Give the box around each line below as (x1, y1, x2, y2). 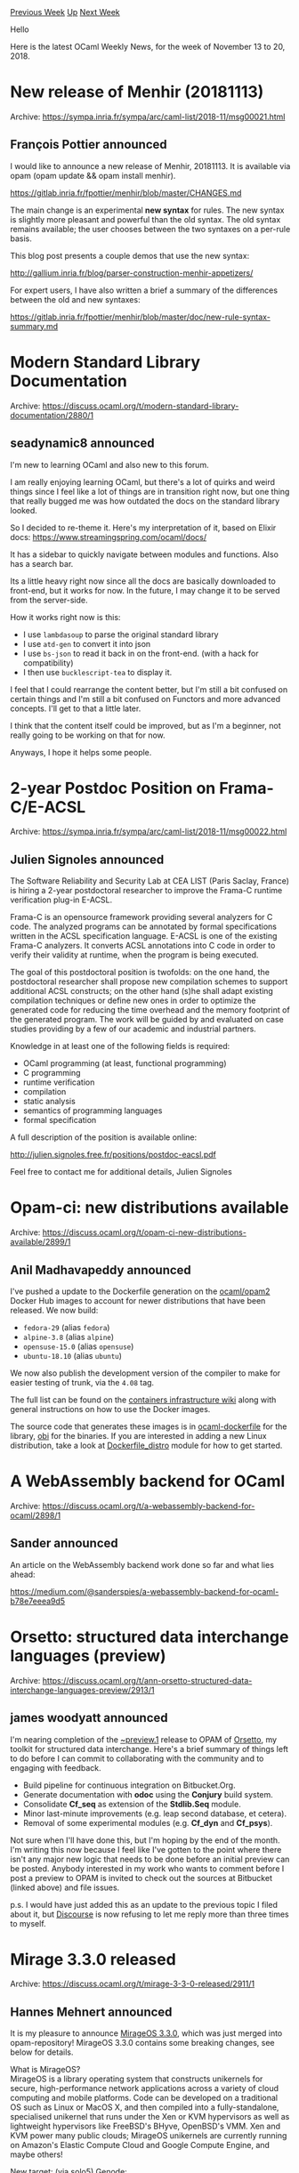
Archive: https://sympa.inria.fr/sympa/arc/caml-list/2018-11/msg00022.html (10, 826, 287, 837)
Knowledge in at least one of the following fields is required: (10, 1041, 230, 1052)
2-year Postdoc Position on (10, 778, 216, 798)
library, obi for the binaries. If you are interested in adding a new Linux (10, 1431, 267, 1441)
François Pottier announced (10, 137, 167, 152)
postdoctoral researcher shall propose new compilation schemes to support (10, 976, 288, 987)
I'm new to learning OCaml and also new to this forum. (10, 459, 209, 470)
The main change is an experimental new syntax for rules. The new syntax (10, 205, 285, 215)
